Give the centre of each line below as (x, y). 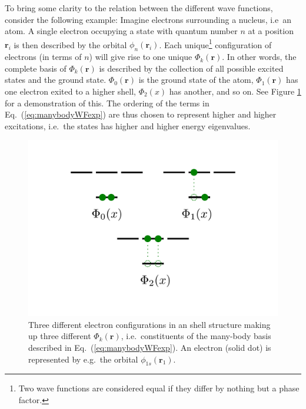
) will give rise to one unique (141, 57)
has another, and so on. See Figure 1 (235, 91)
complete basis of (36, 68)
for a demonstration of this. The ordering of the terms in (107, 103)
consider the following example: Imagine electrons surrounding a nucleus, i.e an (148, 19)
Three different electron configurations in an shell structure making (149, 324)
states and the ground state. (56, 80)
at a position (271, 31)
